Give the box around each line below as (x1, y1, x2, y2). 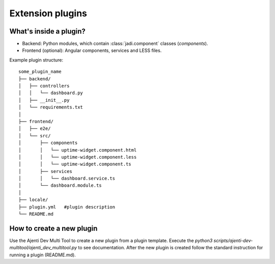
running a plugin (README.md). (9, 252, 76, 258)
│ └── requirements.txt (18, 104, 84, 110)
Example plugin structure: (9, 56, 64, 63)
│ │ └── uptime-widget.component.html (18, 147, 137, 153)
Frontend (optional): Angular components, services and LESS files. (22, 47, 162, 53)
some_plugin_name (18, 69, 62, 75)
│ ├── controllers (18, 83, 70, 89)
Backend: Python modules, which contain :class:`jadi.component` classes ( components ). (22, 41, 208, 47)
